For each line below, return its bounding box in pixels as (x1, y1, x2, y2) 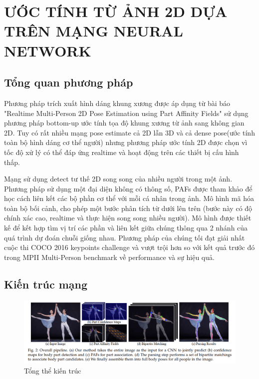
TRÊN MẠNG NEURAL (4, 20, 183, 41)
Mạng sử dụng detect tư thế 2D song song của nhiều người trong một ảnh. (4, 173, 233, 184)
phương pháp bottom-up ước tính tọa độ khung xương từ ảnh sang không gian (4, 117, 245, 128)
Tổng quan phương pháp (4, 74, 133, 90)
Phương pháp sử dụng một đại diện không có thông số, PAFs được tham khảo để (4, 183, 253, 193)
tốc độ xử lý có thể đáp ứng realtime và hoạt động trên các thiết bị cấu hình (4, 146, 239, 157)
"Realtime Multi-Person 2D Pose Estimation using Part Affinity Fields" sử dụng (4, 107, 249, 118)
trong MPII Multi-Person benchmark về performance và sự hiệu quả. (4, 251, 215, 262)
